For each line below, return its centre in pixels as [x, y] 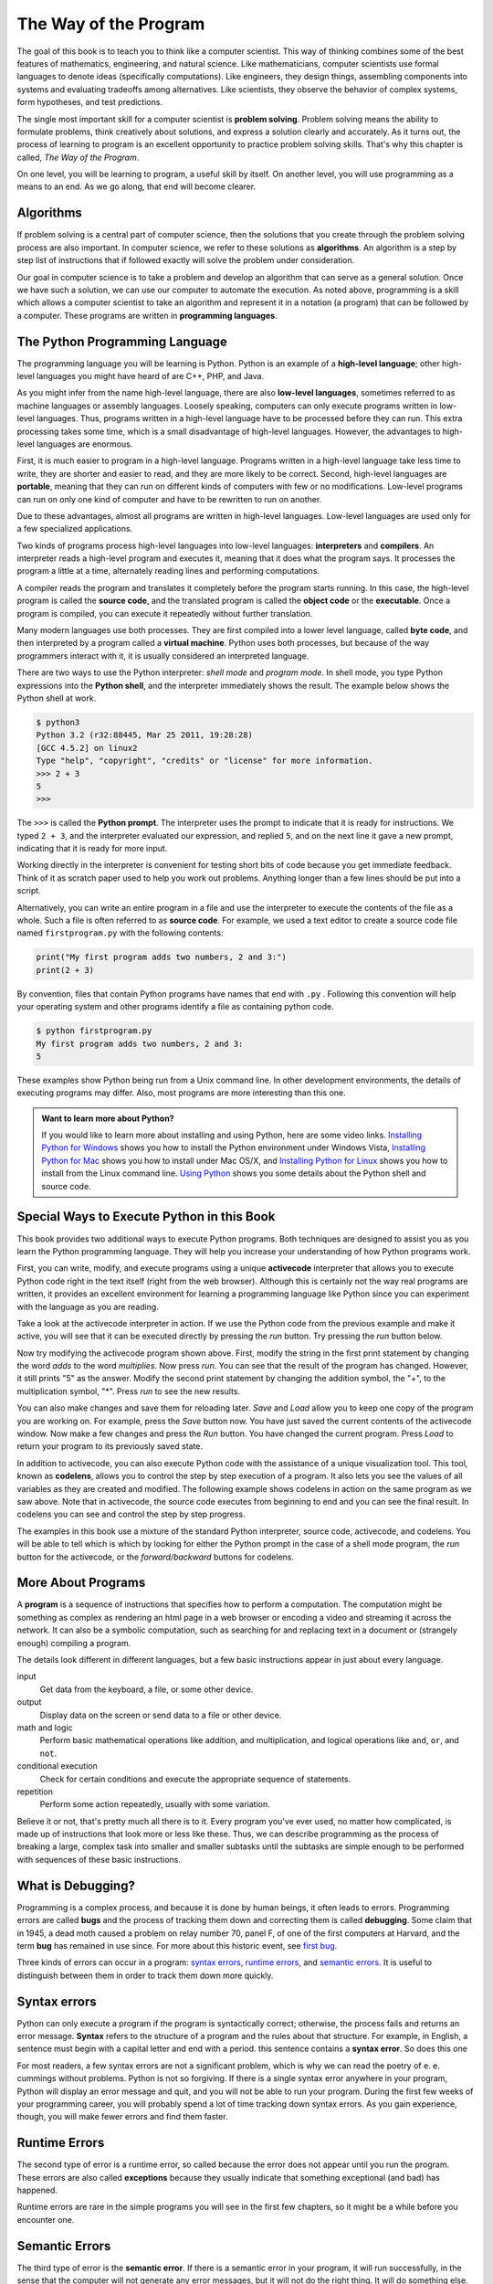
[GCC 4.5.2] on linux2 [87, 748]
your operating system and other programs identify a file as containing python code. [175, 1007]
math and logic [45, 1728]
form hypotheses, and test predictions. [90, 102]
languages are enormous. [85, 444]
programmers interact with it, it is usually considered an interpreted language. [163, 656]
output [29, 1702]
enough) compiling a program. [74, 1643]
